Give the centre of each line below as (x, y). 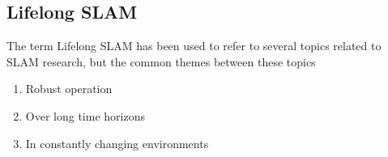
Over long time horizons (85, 115)
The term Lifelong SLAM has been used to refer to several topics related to (194, 46)
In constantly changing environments (117, 143)
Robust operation (69, 89)
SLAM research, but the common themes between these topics (161, 61)
